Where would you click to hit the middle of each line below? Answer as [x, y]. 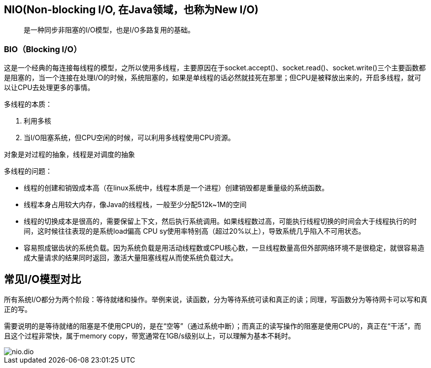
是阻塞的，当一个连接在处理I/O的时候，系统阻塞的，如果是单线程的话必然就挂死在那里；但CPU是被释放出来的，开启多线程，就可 [213, 78]
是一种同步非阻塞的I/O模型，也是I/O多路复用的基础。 [109, 30]
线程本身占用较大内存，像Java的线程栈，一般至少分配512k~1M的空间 [135, 205]
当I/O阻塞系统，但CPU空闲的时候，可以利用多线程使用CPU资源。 [129, 138]
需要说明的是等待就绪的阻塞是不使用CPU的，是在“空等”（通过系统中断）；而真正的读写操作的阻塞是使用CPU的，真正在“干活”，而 [213, 326]
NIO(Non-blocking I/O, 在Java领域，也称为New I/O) [131, 10]
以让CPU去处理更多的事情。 [49, 88]
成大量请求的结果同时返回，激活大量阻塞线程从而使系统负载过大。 [131, 258]
